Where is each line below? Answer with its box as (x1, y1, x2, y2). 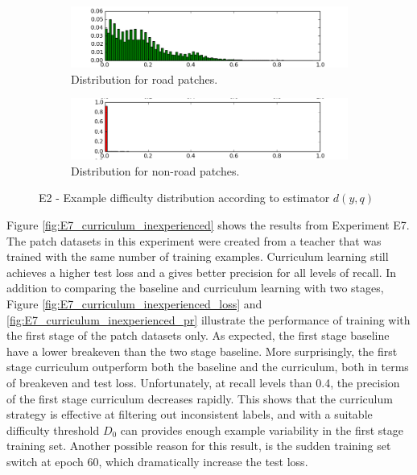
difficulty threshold (6, 421, 100, 438)
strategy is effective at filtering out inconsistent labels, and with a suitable (6, 406, 373, 423)
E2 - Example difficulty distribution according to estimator (39, 189, 330, 206)
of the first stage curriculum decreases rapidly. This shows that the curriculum (6, 390, 393, 407)
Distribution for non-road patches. (71, 162, 240, 179)
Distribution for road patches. (71, 70, 218, 87)
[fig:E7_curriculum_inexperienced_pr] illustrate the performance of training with (6, 311, 411, 328)
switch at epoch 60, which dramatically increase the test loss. (6, 452, 308, 469)
